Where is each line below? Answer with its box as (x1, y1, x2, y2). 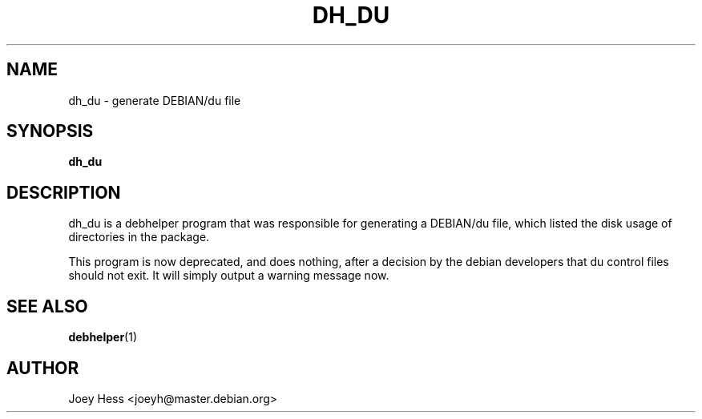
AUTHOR (6, 357, 79, 378)
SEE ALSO (6, 296, 88, 316)
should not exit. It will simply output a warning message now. (68, 268, 389, 283)
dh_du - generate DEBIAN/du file (68, 93, 241, 107)
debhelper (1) (68, 330, 138, 344)
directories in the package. (68, 230, 210, 244)
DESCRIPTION (6, 182, 121, 203)
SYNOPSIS (6, 121, 94, 142)
